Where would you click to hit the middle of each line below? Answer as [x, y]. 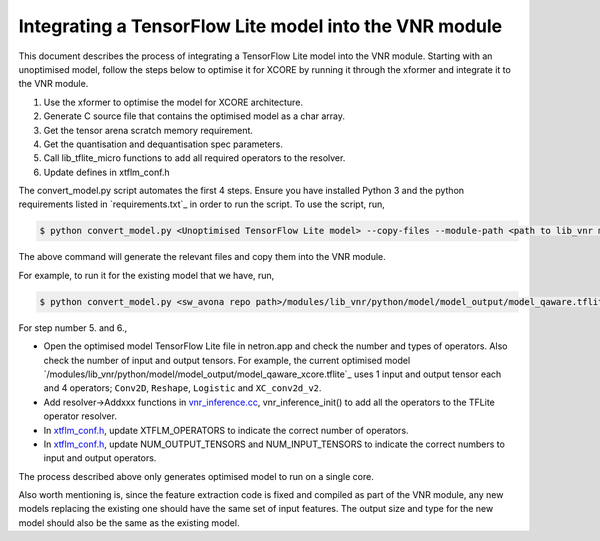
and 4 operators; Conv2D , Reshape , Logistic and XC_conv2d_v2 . [182, 388]
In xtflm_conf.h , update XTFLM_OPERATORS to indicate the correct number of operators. [226, 430]
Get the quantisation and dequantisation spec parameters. [163, 144]
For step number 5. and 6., [73, 327]
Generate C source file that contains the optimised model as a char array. [194, 116]
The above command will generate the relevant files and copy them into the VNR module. [202, 257]
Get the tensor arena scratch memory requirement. [148, 130]
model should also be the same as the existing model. [129, 522]
